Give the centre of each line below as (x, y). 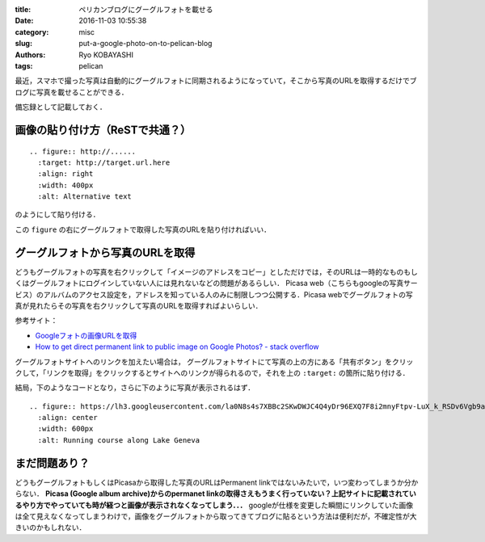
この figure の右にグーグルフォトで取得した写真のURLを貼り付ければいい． (143, 229)
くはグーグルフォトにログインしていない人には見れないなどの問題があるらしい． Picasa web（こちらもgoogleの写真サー (216, 284)
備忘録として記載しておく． (61, 107)
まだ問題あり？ (52, 463)
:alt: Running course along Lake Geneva (119, 440)
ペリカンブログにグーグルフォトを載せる (146, 9)
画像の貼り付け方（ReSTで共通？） (103, 130)
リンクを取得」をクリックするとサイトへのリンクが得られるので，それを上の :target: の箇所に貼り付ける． (228, 372)
